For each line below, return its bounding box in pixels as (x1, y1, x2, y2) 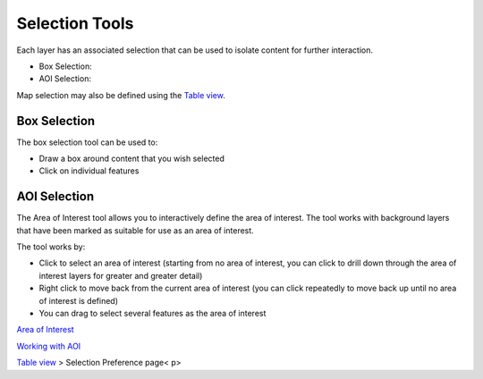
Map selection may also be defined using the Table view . (16, 89, 225, 100)
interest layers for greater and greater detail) (38, 270, 203, 281)
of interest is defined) (38, 295, 119, 306)
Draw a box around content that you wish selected (38, 153, 225, 164)
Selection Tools (16, 13, 134, 33)
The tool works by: (16, 241, 86, 252)
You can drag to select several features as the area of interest (38, 308, 267, 319)
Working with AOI (16, 341, 81, 351)
